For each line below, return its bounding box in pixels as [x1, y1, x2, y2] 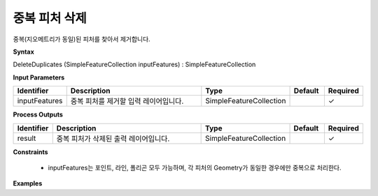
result [17, 133, 36, 143]
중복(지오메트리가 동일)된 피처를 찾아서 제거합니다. [13, 35, 150, 43]
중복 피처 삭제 [13, 10, 87, 26]
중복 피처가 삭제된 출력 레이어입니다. [56, 133, 170, 143]
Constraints [13, 147, 48, 156]
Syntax [13, 47, 34, 56]
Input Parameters [13, 73, 65, 82]
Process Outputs [13, 110, 63, 119]
